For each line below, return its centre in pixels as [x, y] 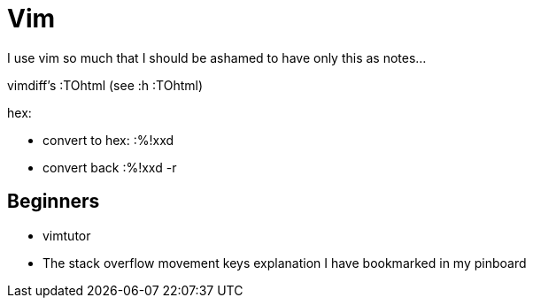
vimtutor [67, 235]
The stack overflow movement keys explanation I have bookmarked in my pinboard [285, 263]
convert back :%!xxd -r [110, 167]
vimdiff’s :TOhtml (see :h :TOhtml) [105, 85]
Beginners [54, 202]
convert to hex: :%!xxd [108, 140]
